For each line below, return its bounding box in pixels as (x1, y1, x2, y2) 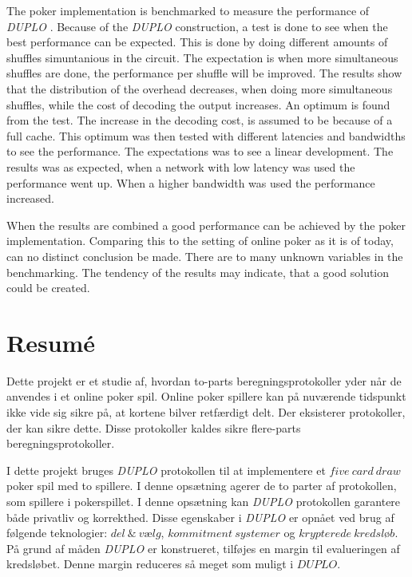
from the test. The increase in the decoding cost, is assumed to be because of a (6, 112, 393, 128)
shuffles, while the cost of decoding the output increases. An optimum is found (6, 96, 390, 113)
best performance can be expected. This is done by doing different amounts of (6, 34, 388, 50)
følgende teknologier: (6, 524, 108, 541)
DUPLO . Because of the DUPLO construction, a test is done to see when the (6, 18, 388, 34)
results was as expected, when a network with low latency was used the (6, 158, 355, 175)
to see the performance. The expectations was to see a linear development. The (6, 143, 394, 160)
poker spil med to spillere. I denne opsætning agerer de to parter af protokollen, (6, 477, 397, 494)
